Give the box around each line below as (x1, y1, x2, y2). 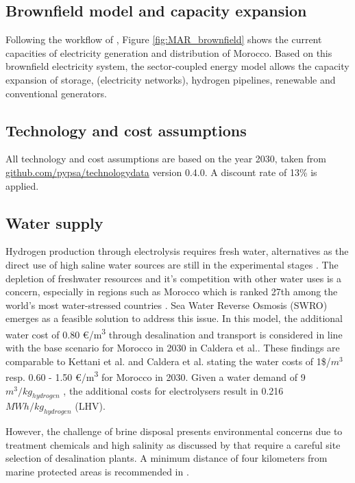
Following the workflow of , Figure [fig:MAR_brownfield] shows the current (5, 32, 322, 47)
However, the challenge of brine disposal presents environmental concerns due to (5, 424, 343, 438)
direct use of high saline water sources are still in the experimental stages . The (5, 257, 339, 271)
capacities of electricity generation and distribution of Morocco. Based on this (5, 45, 332, 60)
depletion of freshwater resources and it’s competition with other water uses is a (5, 271, 341, 285)
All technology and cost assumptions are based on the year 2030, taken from (5, 151, 326, 166)
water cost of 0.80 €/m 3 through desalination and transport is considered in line (5, 325, 343, 341)
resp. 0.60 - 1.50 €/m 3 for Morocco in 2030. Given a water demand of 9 (5, 368, 306, 384)
